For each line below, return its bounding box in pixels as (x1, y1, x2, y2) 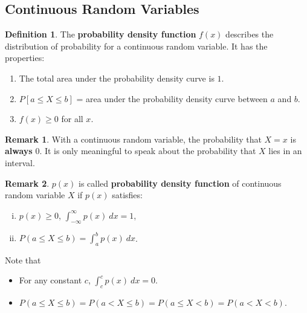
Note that (5, 253, 41, 266)
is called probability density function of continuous (79, 176, 282, 189)
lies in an (268, 144, 302, 157)
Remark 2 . (5, 176, 50, 189)
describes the (225, 28, 274, 40)
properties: (5, 51, 45, 64)
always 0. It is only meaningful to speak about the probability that (5, 144, 256, 157)
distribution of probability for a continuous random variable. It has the (5, 39, 268, 52)
